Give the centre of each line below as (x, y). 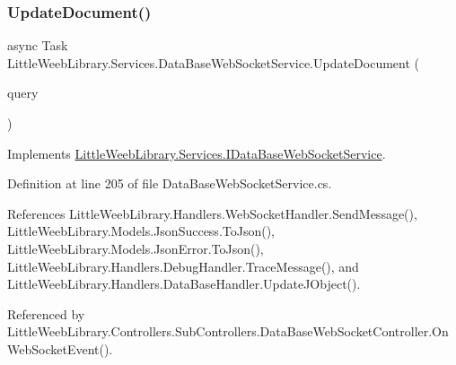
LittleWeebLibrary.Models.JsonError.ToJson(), (136, 248)
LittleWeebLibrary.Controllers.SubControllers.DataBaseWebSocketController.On (228, 331)
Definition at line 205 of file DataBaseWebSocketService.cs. (170, 183)
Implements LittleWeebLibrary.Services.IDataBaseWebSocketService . (197, 153)
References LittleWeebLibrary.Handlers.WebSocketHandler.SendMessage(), (212, 213)
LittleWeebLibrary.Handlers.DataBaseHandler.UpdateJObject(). (184, 284)
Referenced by (46, 313)
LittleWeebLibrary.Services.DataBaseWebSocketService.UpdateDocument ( (214, 62)
